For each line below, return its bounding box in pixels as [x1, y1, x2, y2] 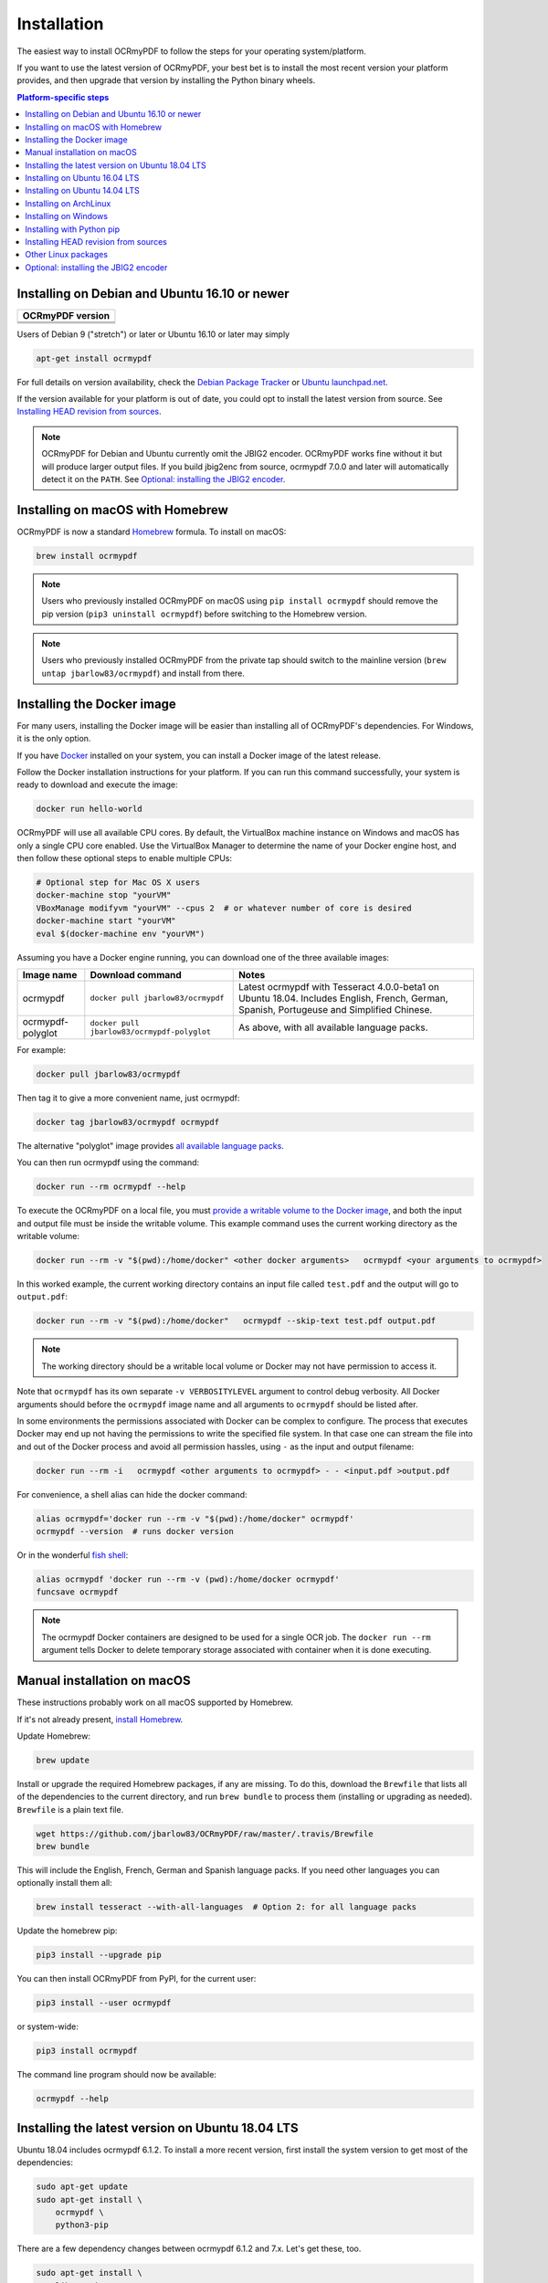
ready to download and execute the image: [16, 779, 178, 790]
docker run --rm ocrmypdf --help [36, 1182, 186, 1192]
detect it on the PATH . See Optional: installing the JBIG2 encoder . [41, 474, 286, 485]
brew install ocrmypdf [36, 551, 138, 561]
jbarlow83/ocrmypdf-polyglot [90, 1026, 212, 1036]
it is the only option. [16, 733, 91, 744]
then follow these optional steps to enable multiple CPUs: [16, 853, 233, 864]
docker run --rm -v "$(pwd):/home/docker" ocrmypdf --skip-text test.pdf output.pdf [36, 1316, 437, 1326]
